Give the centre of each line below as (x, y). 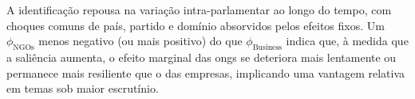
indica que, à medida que (347, 41)
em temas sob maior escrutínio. (83, 88)
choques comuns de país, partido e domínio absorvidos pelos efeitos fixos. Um (196, 25)
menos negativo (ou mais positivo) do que (140, 41)
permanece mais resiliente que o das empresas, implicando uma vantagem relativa (206, 72)
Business (267, 47)
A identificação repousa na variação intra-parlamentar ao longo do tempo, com (199, 10)
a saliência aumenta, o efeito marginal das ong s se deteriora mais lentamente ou (202, 57)
